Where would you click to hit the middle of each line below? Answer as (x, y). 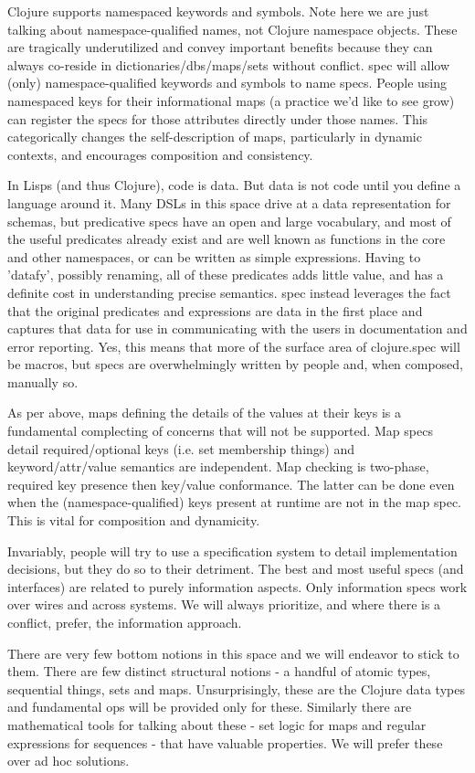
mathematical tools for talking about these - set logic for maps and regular (217, 724)
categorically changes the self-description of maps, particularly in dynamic (215, 137)
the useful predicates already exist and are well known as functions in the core (227, 239)
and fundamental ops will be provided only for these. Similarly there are (210, 707)
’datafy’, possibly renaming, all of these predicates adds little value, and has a (226, 275)
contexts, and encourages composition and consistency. (160, 154)
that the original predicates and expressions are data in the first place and (215, 310)
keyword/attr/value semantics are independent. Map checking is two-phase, (218, 466)
